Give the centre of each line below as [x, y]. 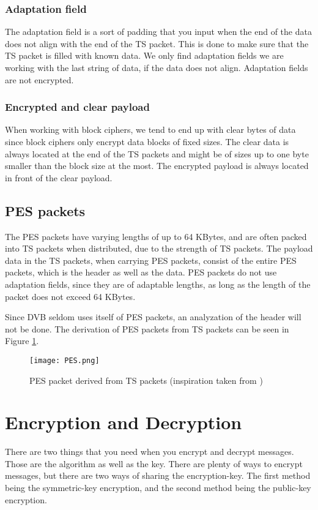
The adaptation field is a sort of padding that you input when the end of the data [158, 32]
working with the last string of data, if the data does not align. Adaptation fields [157, 67]
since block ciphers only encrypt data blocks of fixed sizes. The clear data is [147, 141]
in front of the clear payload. [59, 177]
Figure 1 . [22, 341]
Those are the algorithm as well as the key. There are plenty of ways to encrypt [154, 463]
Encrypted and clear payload [77, 107]
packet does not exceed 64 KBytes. [70, 296]
